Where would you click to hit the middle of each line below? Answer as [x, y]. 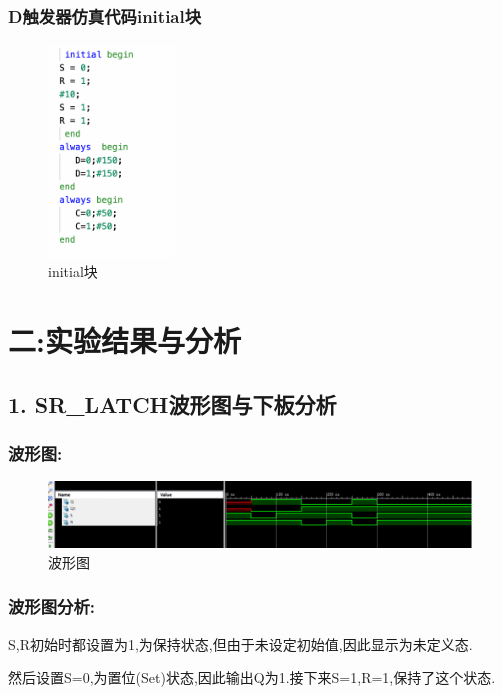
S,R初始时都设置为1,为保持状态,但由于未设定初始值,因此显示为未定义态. [240, 643]
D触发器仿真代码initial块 [105, 15]
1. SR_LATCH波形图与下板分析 [172, 403]
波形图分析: [52, 606]
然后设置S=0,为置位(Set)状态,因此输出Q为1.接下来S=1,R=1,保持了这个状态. [252, 677]
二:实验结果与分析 [124, 340]
